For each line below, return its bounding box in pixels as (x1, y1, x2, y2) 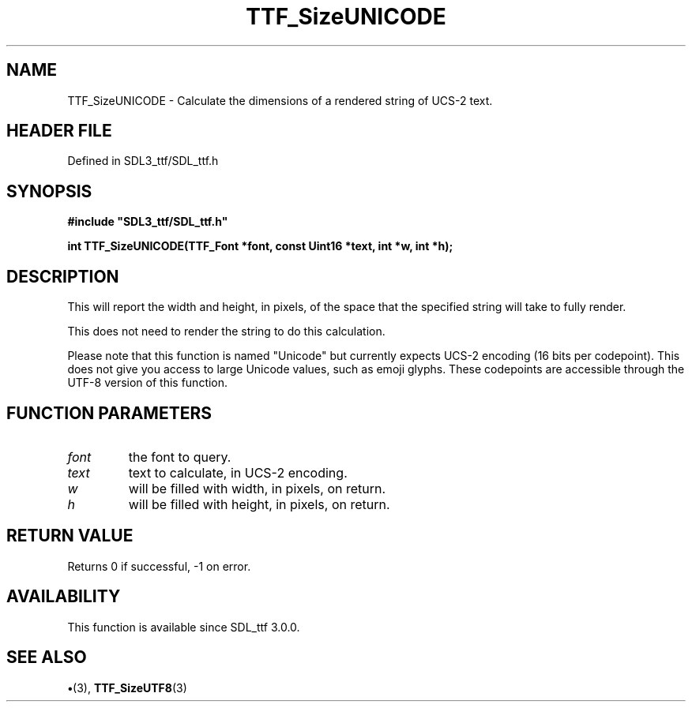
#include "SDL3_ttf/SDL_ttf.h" (67, 215, 228, 229)
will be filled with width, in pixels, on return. (128, 480, 386, 496)
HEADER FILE (6, 121, 112, 141)
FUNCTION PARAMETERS (6, 403, 212, 423)
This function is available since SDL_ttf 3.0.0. (67, 620, 300, 634)
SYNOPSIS (6, 181, 92, 201)
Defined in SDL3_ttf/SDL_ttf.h (67, 154, 219, 168)
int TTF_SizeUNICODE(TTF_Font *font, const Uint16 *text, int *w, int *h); (67, 239, 453, 253)
